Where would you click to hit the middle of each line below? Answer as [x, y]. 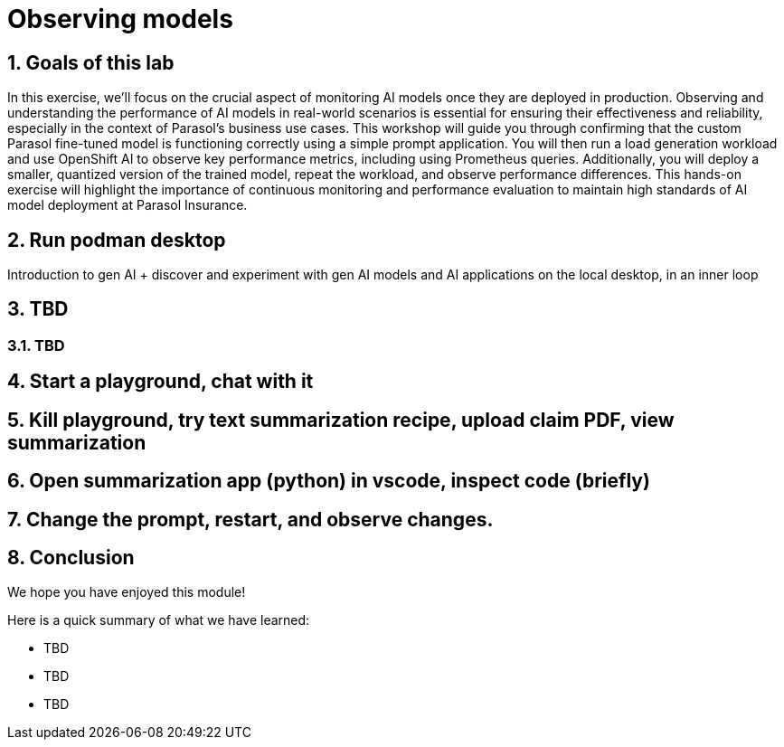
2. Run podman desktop [117, 240]
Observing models [120, 19]
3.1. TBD [36, 345]
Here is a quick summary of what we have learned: [159, 620]
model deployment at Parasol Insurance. [128, 205]
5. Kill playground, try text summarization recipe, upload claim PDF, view [341, 420]
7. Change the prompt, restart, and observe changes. [250, 519]
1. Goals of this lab [91, 62]
